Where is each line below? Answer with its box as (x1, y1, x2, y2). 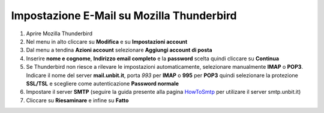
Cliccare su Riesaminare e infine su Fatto (26, 96, 129, 104)
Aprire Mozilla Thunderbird (26, 30, 93, 37)
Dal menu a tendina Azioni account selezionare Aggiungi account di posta (26, 47, 212, 54)
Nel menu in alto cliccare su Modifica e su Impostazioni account (26, 38, 188, 45)
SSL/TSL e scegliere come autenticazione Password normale (26, 80, 179, 87)
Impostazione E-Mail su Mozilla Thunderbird (11, 9, 237, 22)
